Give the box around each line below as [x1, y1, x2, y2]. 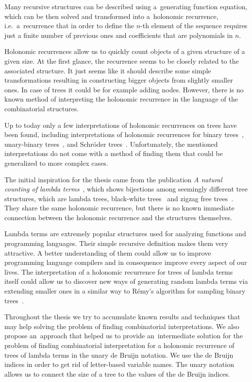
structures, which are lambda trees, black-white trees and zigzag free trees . [4, 193, 234, 203]
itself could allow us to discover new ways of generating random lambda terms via [4, 276, 248, 286]
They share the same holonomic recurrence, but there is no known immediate [4, 203, 235, 213]
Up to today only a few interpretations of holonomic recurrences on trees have [4, 120, 237, 130]
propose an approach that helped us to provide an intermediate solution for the [4, 330, 243, 341]
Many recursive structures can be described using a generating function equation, [4, 1, 248, 11]
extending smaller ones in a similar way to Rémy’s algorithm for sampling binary [4, 286, 246, 296]
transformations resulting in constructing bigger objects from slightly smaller [4, 75, 233, 85]
